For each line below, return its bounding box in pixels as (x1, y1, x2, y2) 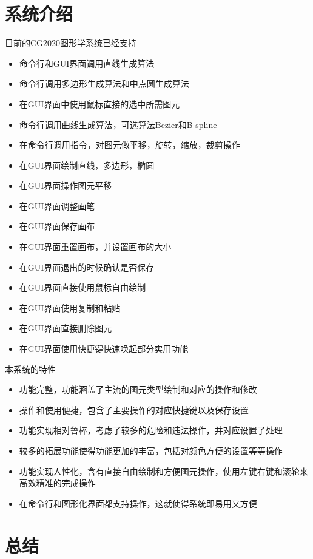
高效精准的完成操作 (19, 476, 96, 489)
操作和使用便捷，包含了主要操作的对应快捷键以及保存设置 (19, 403, 249, 416)
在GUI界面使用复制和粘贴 (19, 301, 121, 314)
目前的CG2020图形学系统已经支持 (5, 36, 137, 49)
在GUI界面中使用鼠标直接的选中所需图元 (19, 97, 180, 110)
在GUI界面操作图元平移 (19, 179, 112, 192)
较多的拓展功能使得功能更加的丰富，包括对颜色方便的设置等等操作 (19, 444, 283, 456)
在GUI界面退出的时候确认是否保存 (19, 260, 155, 273)
